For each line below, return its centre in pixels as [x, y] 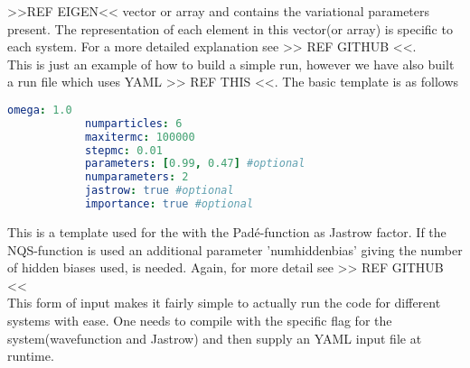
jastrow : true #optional [159, 191]
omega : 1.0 [40, 110]
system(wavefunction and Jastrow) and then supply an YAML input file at [215, 338]
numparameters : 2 [136, 177]
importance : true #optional [169, 204]
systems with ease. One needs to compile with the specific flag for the [200, 320]
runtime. [31, 356]
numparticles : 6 [133, 123]
